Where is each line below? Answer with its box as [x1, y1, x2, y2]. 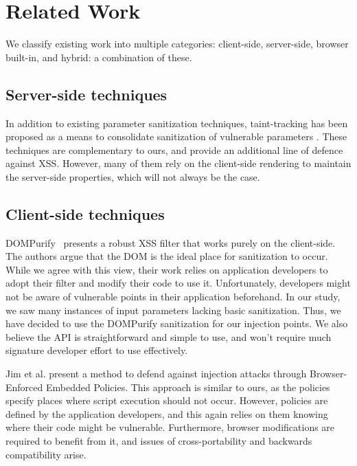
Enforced [5, 379, 43, 394]
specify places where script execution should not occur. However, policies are [5, 393, 328, 408]
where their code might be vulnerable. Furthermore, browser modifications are [5, 420, 335, 434]
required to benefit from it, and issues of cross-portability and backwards [5, 434, 312, 447]
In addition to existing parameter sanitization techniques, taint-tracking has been [5, 115, 348, 130]
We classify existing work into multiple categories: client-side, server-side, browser [5, 36, 349, 51]
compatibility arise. [5, 447, 87, 461]
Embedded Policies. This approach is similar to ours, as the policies [45, 379, 330, 394]
